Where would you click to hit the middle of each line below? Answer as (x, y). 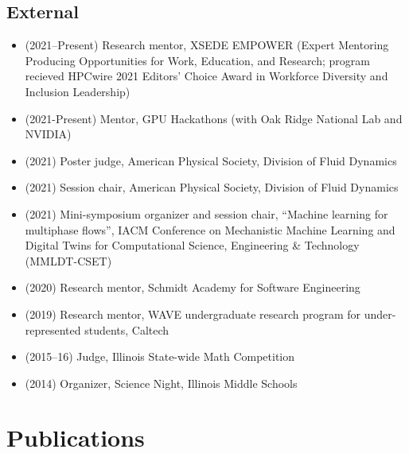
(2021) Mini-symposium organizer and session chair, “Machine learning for (206, 213)
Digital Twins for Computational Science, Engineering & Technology (192, 245)
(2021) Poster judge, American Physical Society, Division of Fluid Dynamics (211, 160)
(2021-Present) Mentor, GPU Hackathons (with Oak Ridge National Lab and (214, 118)
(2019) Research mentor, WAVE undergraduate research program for (193, 314)
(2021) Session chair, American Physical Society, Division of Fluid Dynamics (212, 187)
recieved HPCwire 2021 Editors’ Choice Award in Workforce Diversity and (206, 76)
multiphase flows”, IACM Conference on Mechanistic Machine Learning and (210, 229)
